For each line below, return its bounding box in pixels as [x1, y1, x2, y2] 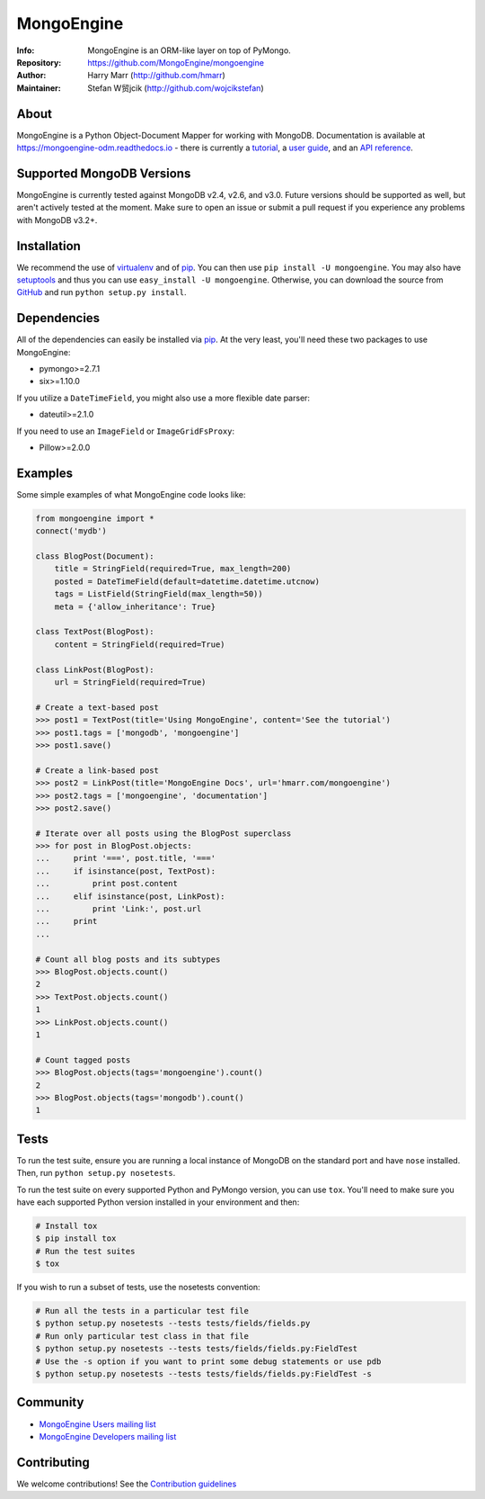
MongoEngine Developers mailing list [39, 1431, 177, 1441]
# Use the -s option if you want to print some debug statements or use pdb [35, 1356, 382, 1367]
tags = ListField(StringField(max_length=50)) [54, 589, 264, 599]
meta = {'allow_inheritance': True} [54, 601, 216, 612]
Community [16, 1395, 84, 1410]
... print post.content [35, 878, 179, 889]
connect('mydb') [35, 526, 108, 536]
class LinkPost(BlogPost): [35, 664, 154, 675]
